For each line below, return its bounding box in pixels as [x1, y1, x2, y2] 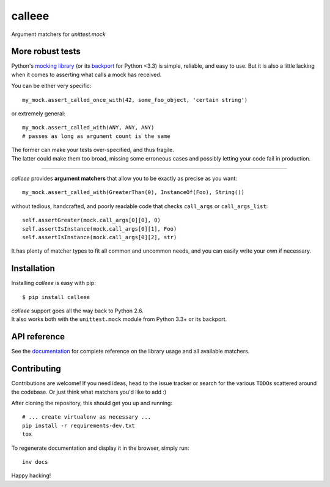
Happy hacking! [11, 472, 51, 479]
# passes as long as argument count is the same [22, 132, 170, 140]
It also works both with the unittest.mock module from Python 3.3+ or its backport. [11, 316, 227, 323]
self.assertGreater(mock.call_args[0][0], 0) [22, 217, 161, 224]
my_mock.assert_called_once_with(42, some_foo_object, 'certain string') [22, 96, 248, 103]
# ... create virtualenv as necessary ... [22, 414, 152, 420]
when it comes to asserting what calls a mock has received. [11, 71, 162, 78]
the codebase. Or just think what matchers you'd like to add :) [11, 388, 167, 395]
